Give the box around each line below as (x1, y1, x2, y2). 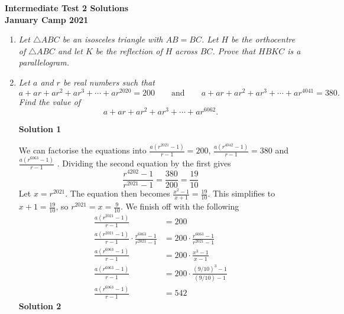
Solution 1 (18, 123, 61, 135)
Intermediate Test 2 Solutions (5, 2, 129, 14)
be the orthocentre (231, 33, 296, 45)
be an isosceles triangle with (62, 33, 163, 45)
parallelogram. (18, 56, 69, 68)
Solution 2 (18, 300, 61, 312)
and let (57, 44, 83, 57)
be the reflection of (95, 44, 163, 57)
